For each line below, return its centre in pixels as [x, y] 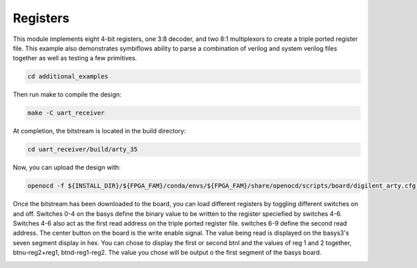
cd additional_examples [68, 77]
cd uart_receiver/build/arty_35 [83, 150]
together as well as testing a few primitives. [75, 58]
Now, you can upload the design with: [67, 167]
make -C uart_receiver [66, 113]
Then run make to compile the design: [67, 94]
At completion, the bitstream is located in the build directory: [99, 131]
